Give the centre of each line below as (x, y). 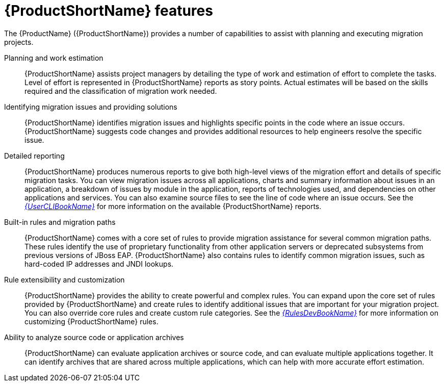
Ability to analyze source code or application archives (94, 337)
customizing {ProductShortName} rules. (91, 321)
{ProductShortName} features (109, 11)
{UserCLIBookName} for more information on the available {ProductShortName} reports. (173, 206)
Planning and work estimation (54, 58)
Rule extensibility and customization (64, 279)
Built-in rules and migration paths (60, 222)
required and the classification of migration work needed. (121, 91)
